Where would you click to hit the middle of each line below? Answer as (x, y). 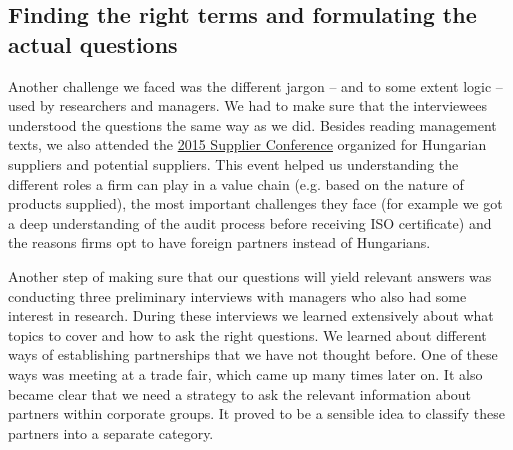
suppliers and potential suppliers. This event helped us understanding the (233, 163)
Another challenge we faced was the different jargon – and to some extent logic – (255, 85)
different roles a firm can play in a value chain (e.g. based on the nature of (236, 183)
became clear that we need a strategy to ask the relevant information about (240, 393)
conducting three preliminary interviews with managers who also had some (237, 295)
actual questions (93, 43)
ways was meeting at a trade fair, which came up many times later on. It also (245, 373)
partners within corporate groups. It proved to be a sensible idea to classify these (256, 413)
